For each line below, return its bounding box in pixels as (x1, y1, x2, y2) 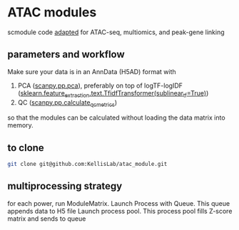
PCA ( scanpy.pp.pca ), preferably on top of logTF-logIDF (17, 81, 183, 90)
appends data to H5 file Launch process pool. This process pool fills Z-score (7, 207, 233, 215)
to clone (7, 142, 44, 154)
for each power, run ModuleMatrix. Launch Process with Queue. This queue (7, 199, 230, 207)
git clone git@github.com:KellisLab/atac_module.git (7, 161, 168, 168)
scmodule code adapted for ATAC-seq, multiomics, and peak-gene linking (7, 28, 225, 36)
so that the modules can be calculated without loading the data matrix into (7, 113, 226, 122)
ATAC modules (7, 4, 97, 21)
